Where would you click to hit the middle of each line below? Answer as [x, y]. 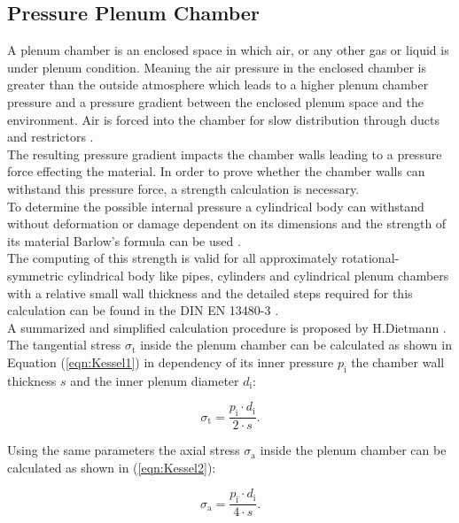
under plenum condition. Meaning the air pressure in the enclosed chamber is [217, 67]
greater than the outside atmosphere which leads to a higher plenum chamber [218, 85]
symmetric [35, 275]
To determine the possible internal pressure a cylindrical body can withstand [216, 206]
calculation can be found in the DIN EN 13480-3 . [143, 310]
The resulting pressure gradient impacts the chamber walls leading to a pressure [225, 154]
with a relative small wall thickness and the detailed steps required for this [210, 292]
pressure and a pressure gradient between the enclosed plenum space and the [216, 101]
